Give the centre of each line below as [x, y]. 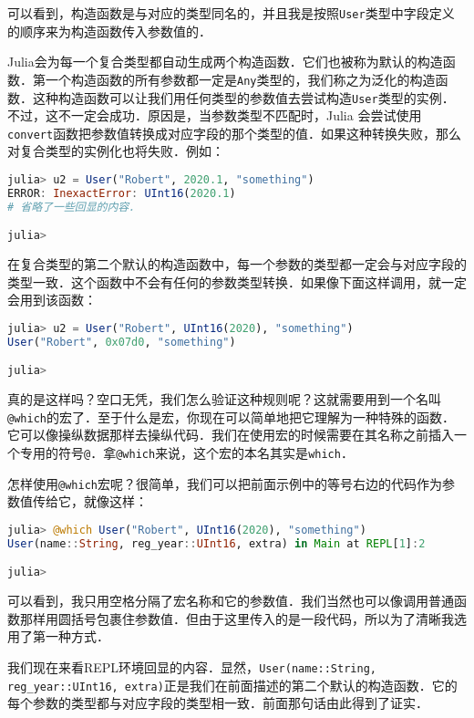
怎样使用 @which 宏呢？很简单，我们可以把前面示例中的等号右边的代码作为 [225, 483]
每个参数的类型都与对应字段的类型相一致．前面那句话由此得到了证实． [218, 703]
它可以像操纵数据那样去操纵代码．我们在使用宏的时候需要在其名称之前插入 [231, 435]
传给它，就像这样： [90, 501]
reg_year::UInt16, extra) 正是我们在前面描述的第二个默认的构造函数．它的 [232, 685]
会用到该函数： [52, 300]
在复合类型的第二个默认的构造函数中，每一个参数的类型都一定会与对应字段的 [237, 264]
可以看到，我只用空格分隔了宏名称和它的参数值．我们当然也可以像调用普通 [231, 601]
